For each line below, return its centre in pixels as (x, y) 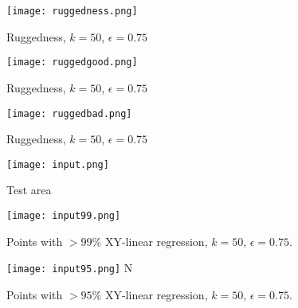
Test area (29, 190)
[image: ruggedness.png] (72, 11)
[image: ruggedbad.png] (69, 113)
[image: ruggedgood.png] (72, 62)
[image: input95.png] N (70, 268)
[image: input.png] (58, 164)
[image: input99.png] (64, 216)
